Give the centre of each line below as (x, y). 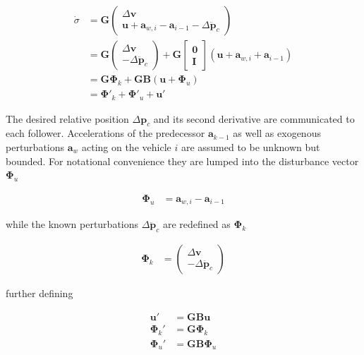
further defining (40, 293)
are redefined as (197, 224)
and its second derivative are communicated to (254, 118)
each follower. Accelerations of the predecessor (105, 133)
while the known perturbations (72, 224)
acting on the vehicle (126, 146)
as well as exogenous (277, 133)
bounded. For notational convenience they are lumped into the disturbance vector (182, 161)
